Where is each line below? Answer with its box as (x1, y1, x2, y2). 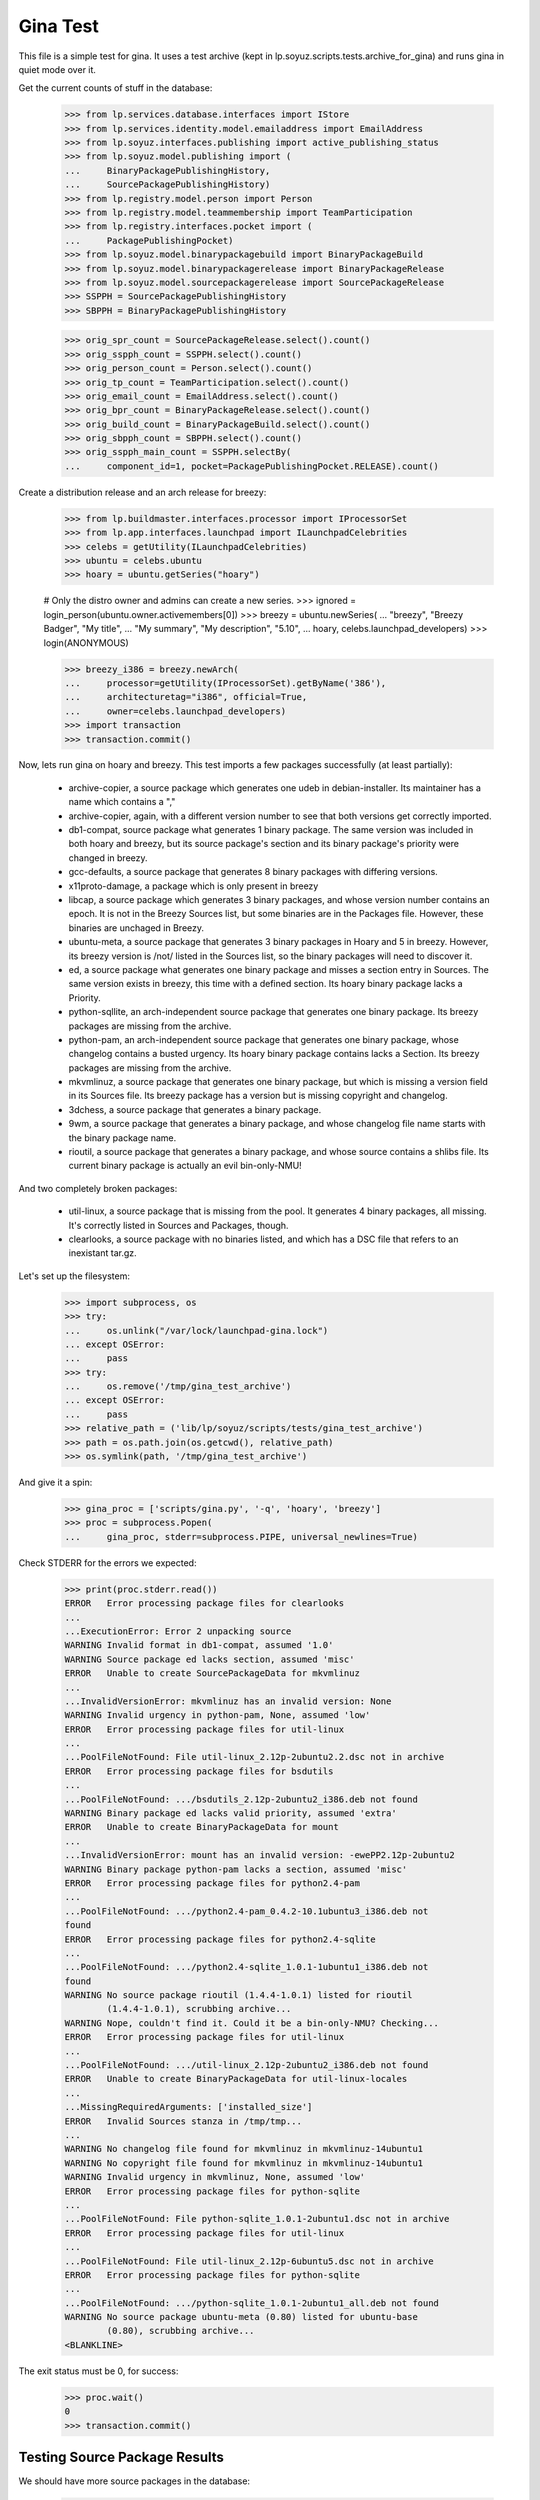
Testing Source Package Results (18, 2449, 225, 2466)
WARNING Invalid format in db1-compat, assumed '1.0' (64, 1640, 334, 1651)
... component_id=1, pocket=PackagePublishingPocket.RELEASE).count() (64, 460, 440, 472)
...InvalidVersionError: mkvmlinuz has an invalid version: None (64, 1695, 392, 1707)
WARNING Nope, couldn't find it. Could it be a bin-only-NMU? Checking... (64, 2017, 440, 2029)
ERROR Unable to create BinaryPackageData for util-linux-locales (64, 2073, 408, 2085)
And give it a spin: (18, 1476, 93, 1489)
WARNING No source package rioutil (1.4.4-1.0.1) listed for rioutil (64, 1990, 413, 2001)
